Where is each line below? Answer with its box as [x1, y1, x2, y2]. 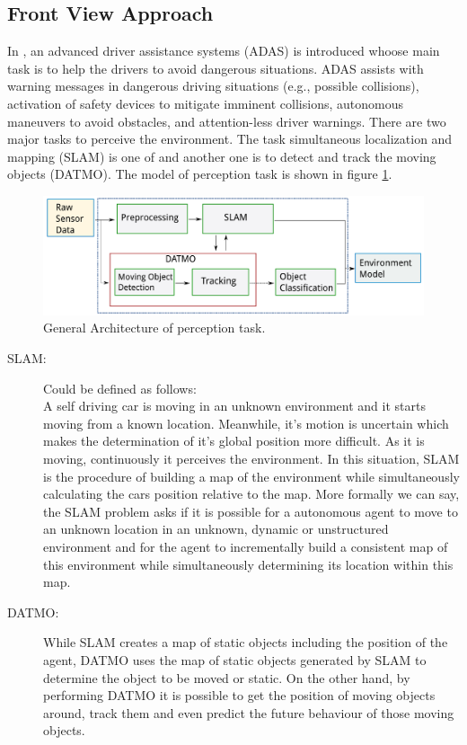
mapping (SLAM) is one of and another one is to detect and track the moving [7, 146, 436, 165]
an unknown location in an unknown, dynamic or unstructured [43, 519, 389, 538]
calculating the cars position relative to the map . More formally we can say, [43, 484, 460, 503]
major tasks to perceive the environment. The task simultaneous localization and [7, 129, 453, 148]
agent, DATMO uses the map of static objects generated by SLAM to [43, 650, 427, 669]
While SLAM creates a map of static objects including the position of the [43, 633, 448, 652]
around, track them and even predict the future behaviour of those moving [43, 703, 454, 722]
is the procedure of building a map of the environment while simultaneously [43, 466, 460, 485]
